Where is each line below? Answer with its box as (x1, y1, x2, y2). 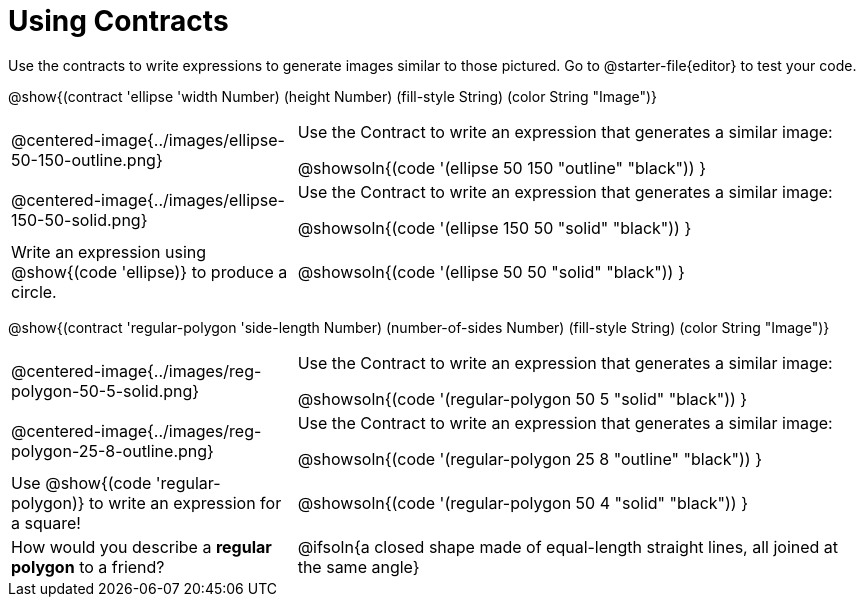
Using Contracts (8, 4, 229, 38)
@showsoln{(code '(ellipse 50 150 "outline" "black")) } (297, 157, 707, 178)
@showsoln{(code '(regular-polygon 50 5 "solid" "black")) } (297, 388, 748, 409)
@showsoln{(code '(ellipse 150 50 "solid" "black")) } (297, 217, 692, 238)
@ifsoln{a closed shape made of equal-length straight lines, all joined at (297, 536, 839, 557)
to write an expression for (89, 492, 282, 513)
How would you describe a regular (11, 536, 272, 557)
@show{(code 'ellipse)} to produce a (11, 261, 288, 282)
